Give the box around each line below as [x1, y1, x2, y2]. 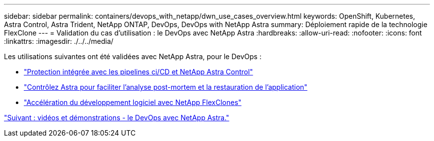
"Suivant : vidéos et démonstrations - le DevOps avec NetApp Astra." [4, 113, 229, 122]
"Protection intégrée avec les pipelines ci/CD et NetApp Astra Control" [24, 68, 253, 76]
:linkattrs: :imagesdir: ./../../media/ [4, 37, 113, 45]
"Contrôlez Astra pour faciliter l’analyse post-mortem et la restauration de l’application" [24, 83, 308, 91]
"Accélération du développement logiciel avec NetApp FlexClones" [24, 98, 242, 106]
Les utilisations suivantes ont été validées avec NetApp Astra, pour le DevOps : [4, 52, 262, 61]
